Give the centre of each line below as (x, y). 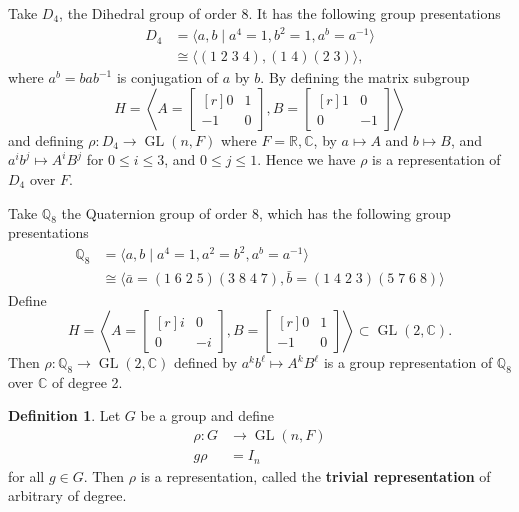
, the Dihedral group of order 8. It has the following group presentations (280, 13)
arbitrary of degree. (67, 495)
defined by (206, 362)
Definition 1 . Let (64, 415)
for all (26, 475)
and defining (46, 139)
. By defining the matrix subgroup (365, 77)
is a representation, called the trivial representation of (315, 475)
